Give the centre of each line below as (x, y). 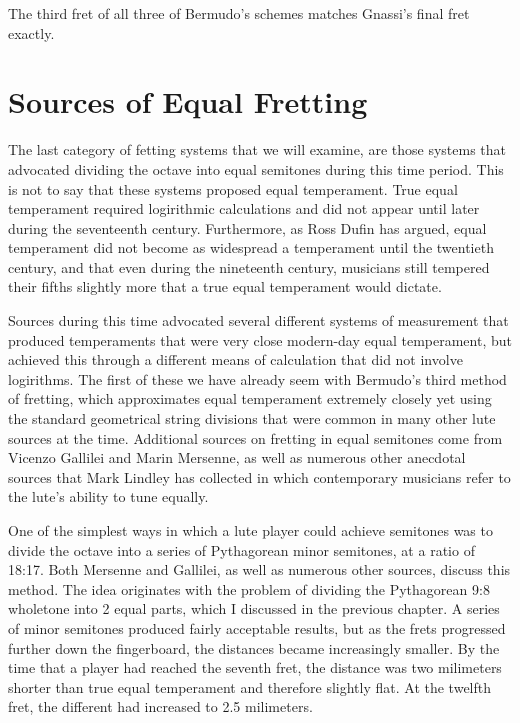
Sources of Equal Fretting (188, 101)
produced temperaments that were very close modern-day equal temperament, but (260, 339)
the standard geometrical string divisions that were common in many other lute (252, 418)
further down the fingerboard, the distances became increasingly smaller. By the (254, 647)
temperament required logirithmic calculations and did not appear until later (244, 208)
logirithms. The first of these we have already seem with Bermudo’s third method (257, 378)
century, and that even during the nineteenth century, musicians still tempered (249, 266)
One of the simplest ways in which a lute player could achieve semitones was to (250, 530)
